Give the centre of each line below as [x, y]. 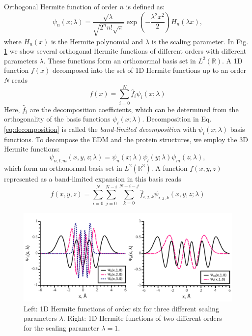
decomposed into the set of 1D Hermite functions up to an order [149, 70]
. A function [169, 168]
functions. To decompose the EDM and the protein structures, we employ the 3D [126, 139]
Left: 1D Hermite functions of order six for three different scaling [121, 308]
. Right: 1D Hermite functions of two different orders [142, 318]
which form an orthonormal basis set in [63, 168]
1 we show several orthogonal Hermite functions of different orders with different [125, 51]
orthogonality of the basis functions [57, 119]
